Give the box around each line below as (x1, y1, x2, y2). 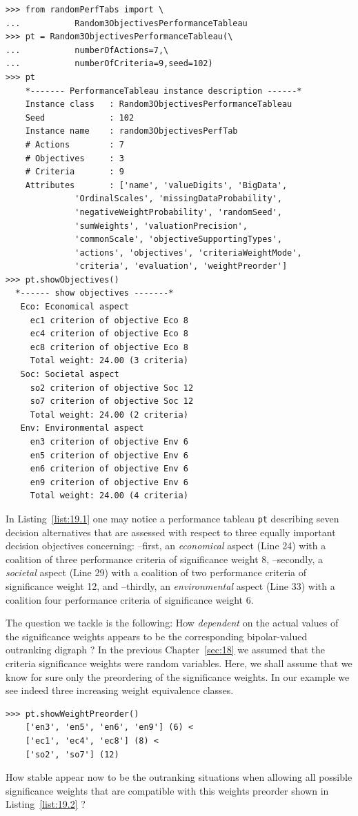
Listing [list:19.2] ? (6, 797, 86, 811)
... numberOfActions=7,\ (6, 45, 169, 55)
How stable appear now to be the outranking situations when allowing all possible (6, 770, 352, 784)
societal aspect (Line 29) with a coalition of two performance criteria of (6, 565, 306, 580)
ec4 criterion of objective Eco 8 (30, 329, 188, 339)
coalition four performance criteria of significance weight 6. (6, 592, 254, 606)
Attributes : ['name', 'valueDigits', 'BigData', (25, 180, 288, 190)
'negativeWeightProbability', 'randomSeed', (74, 207, 282, 217)
